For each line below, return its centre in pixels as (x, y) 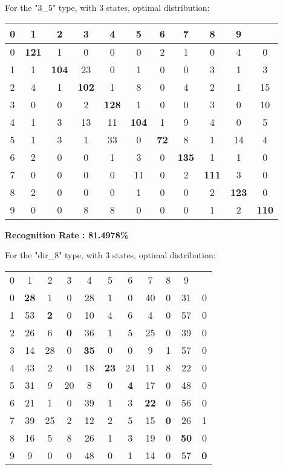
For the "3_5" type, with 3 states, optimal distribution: (107, 7)
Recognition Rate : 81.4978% (67, 234)
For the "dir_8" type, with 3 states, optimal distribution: (110, 255)
